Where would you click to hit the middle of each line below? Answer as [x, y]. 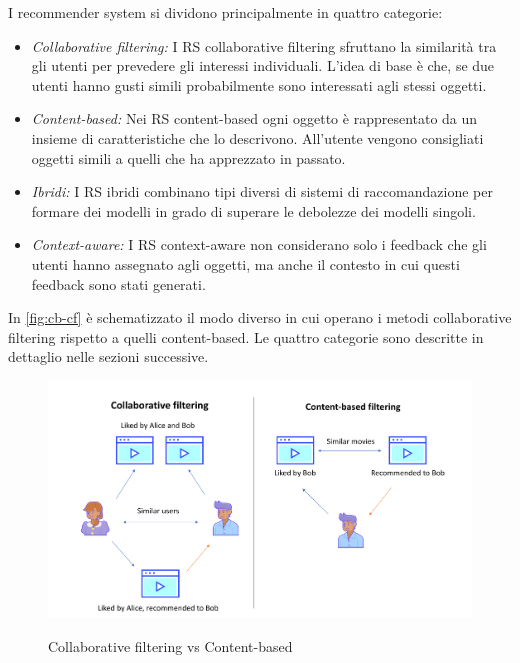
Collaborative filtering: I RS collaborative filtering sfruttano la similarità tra [264, 45]
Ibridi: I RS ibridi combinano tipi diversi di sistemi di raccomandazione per [262, 191]
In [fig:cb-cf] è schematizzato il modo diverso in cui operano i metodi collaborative [260, 317]
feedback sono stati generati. [118, 283]
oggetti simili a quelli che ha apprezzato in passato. [188, 157]
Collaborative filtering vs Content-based [170, 645]
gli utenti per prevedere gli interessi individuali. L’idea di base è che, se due [263, 65]
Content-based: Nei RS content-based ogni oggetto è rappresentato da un [254, 118]
